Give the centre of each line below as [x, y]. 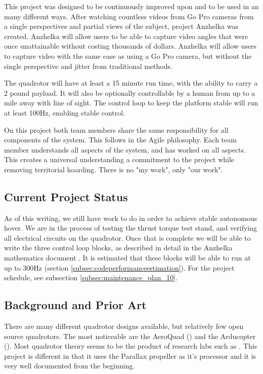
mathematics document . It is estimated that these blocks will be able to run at [127, 258]
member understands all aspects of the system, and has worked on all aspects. [125, 149]
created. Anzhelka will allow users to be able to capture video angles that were [126, 36]
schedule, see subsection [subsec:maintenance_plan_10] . [91, 277]
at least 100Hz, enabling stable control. [64, 112]
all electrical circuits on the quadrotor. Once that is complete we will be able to [127, 237]
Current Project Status [66, 196]
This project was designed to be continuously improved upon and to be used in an [131, 6]
